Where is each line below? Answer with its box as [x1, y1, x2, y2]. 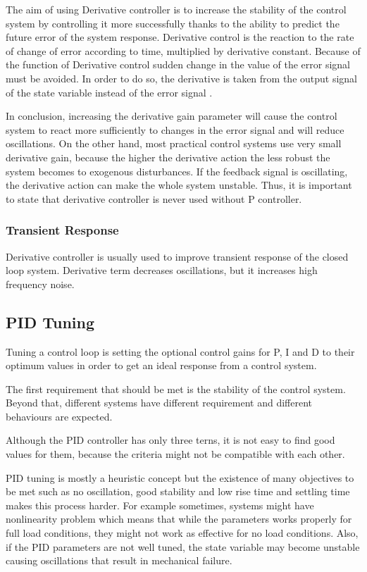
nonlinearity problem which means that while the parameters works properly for [6, 511, 352, 526]
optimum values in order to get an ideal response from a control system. [6, 358, 317, 373]
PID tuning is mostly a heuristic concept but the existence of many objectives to [6, 470, 354, 485]
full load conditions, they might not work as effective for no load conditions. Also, [6, 526, 359, 540]
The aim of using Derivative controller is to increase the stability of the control [6, 2, 347, 16]
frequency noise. [6, 276, 75, 291]
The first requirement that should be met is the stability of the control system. [6, 381, 346, 396]
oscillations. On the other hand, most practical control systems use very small [6, 136, 342, 151]
